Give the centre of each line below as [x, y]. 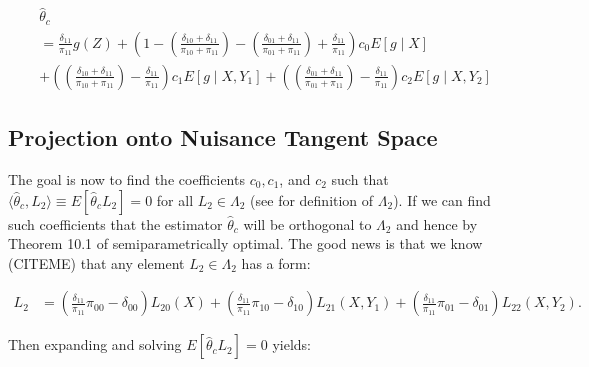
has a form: [276, 262]
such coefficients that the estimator [115, 223]
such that [360, 178]
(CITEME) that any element [96, 262]
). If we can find [442, 199]
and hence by [437, 223]
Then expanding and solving [95, 344]
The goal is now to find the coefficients [126, 178]
